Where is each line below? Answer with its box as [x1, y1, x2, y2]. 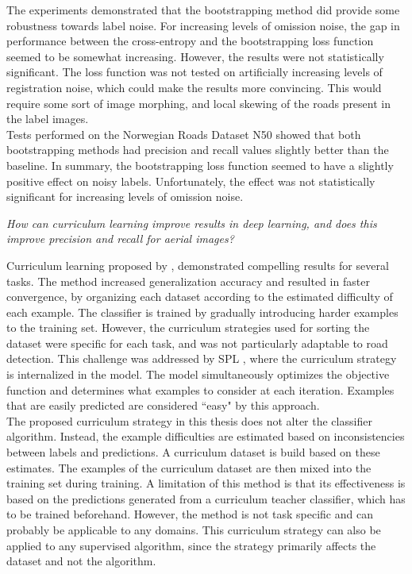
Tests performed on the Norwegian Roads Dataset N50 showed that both [6, 125, 361, 142]
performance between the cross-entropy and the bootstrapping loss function [6, 33, 374, 49]
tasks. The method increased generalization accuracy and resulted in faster [6, 272, 370, 289]
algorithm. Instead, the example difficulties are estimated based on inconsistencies [6, 428, 405, 445]
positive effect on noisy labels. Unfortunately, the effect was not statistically [6, 172, 375, 189]
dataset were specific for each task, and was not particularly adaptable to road [6, 334, 388, 351]
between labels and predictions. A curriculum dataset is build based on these [6, 444, 380, 460]
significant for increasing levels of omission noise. [6, 188, 244, 205]
